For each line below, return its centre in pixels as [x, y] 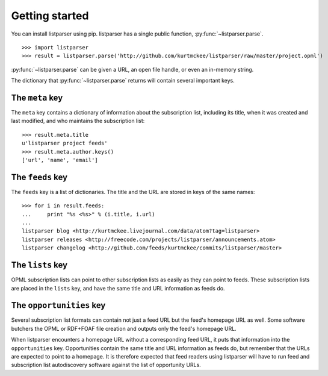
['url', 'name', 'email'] [60, 160]
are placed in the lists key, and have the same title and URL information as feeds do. [118, 288]
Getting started [50, 16]
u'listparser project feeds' [65, 143]
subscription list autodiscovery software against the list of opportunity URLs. [106, 365]
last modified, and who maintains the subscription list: [78, 121]
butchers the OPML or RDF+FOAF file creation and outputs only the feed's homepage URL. [124, 328]
